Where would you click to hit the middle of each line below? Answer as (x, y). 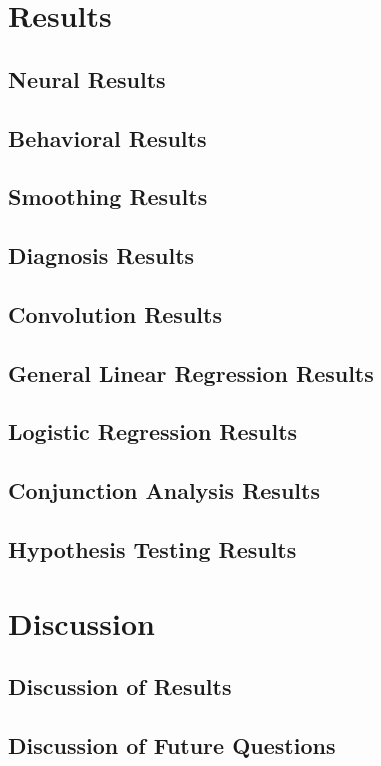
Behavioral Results (107, 137)
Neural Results (87, 78)
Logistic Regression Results (153, 431)
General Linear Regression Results (191, 372)
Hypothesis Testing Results (152, 549)
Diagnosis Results (101, 255)
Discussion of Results (120, 686)
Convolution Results (115, 313)
